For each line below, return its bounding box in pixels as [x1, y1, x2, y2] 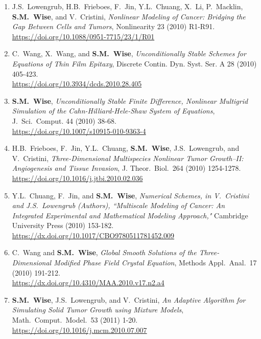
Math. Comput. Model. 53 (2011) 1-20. [12, 314, 138, 325]
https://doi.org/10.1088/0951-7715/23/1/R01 [12, 31, 155, 41]
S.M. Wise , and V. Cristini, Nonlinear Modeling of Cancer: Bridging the [12, 11, 246, 21]
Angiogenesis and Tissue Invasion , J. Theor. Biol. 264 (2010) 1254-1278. [12, 163, 241, 173]
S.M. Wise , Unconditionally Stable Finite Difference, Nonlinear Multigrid [12, 95, 248, 106]
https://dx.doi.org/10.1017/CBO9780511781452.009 [12, 230, 175, 240]
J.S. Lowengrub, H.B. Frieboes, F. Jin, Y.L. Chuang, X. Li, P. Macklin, [12, 1, 243, 11]
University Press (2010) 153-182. [12, 220, 114, 231]
